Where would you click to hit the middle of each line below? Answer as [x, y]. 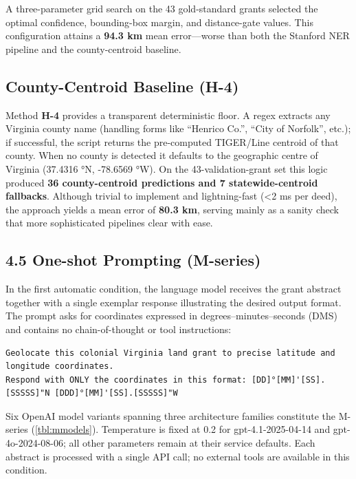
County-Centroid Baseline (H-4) [122, 86]
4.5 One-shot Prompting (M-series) [133, 260]
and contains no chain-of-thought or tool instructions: [119, 329]
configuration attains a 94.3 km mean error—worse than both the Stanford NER [178, 35]
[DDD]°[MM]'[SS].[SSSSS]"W [116, 393]
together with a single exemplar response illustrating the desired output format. [174, 302]
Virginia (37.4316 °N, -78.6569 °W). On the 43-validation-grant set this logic [167, 168]
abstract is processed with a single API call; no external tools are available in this [178, 456]
